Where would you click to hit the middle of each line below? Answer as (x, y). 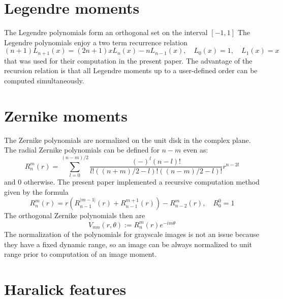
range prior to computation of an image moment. (81, 254)
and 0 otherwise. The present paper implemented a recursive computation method (132, 182)
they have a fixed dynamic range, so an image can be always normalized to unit (128, 244)
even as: (196, 150)
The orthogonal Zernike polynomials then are (75, 215)
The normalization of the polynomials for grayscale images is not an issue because (132, 234)
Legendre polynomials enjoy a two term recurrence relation (96, 42)
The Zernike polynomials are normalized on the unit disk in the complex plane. (128, 140)
